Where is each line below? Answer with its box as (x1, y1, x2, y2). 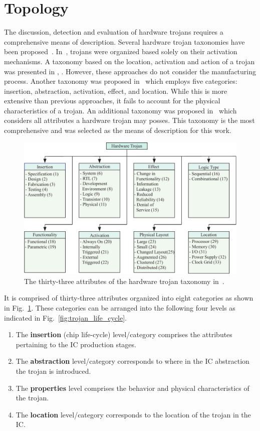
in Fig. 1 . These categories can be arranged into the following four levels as (4, 302, 235, 313)
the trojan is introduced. (16, 365, 91, 376)
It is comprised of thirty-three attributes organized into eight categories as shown (4, 293, 253, 303)
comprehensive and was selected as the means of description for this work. (4, 125, 231, 135)
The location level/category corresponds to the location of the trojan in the (16, 409, 251, 419)
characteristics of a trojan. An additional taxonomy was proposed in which (4, 105, 237, 115)
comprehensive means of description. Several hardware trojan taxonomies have (4, 36, 245, 47)
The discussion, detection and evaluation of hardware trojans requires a (4, 27, 223, 37)
